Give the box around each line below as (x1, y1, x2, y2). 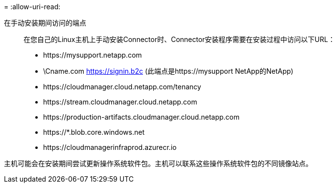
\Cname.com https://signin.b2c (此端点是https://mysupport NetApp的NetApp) (43, 67, 293, 75)
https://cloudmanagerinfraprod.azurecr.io (43, 143, 177, 151)
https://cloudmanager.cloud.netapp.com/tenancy (43, 83, 201, 91)
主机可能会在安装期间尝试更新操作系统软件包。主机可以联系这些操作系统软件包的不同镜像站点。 (4, 159, 312, 167)
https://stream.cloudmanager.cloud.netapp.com (43, 98, 197, 106)
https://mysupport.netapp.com (43, 51, 142, 59)
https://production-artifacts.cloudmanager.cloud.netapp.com (43, 113, 240, 121)
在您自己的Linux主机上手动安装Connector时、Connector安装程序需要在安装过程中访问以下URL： (24, 35, 335, 43)
